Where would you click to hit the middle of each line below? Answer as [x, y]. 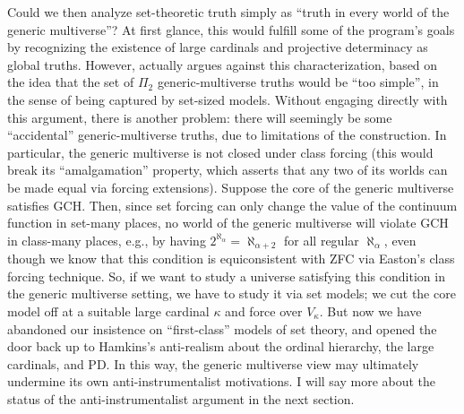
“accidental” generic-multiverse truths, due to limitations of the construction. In [227, 135]
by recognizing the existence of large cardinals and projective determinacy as [218, 47]
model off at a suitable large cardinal [108, 310]
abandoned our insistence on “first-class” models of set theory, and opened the [222, 328]
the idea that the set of [71, 82]
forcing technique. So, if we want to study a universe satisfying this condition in [226, 276]
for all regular [322, 240]
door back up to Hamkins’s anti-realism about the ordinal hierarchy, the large [221, 346]
